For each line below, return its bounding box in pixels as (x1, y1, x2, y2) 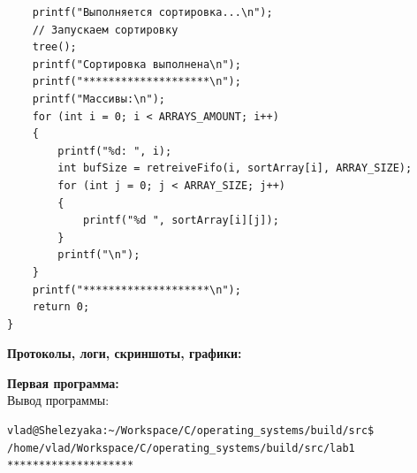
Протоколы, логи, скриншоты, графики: (7, 344, 242, 362)
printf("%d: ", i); (57, 144, 172, 157)
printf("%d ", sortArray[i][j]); (82, 214, 279, 227)
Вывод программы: (7, 391, 110, 409)
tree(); (32, 41, 77, 54)
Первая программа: (7, 373, 119, 392)
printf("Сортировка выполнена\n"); (32, 57, 241, 71)
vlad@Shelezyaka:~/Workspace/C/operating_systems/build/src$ (7, 424, 375, 438)
